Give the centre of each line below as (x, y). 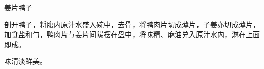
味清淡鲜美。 (25, 61)
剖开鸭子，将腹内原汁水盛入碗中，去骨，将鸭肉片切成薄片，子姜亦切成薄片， (132, 24)
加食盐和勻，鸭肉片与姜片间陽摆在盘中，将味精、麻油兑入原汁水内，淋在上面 (132, 34)
